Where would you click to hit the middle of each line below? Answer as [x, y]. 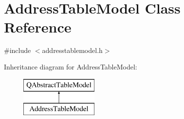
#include [18, 50]
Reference [38, 27]
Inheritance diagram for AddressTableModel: [71, 66]
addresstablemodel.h [72, 50]
